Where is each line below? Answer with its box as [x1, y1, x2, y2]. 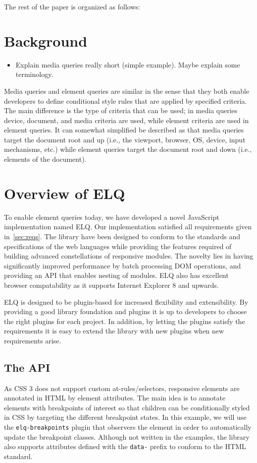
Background [4, 30, 88, 51]
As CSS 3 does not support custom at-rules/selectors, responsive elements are [4, 383, 240, 393]
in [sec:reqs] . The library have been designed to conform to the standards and [4, 231, 241, 241]
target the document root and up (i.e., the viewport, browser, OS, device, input [4, 134, 246, 144]
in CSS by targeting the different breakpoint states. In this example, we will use [4, 412, 247, 422]
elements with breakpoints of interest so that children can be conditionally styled [4, 402, 250, 412]
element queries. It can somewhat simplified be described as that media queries [4, 125, 244, 135]
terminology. [15, 69, 53, 79]
